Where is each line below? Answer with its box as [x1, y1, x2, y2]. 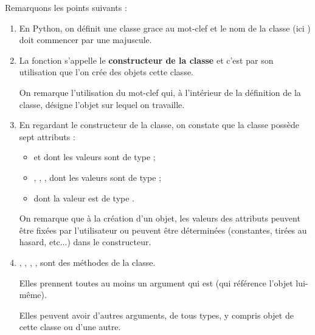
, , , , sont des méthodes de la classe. [19, 255, 156, 268]
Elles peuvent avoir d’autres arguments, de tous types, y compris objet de [19, 308, 294, 321]
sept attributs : [19, 130, 75, 143]
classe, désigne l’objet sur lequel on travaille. [19, 98, 185, 110]
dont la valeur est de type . [33, 191, 134, 204]
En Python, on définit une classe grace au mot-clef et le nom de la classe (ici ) [19, 21, 311, 34]
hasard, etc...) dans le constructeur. [19, 235, 151, 248]
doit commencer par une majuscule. [19, 33, 152, 46]
